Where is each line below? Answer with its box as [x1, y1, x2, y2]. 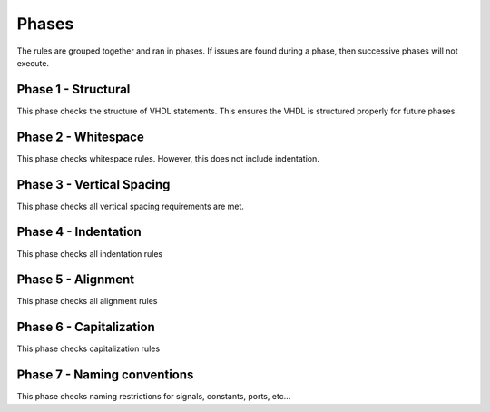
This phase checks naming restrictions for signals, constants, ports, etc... [16, 391, 291, 402]
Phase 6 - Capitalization [16, 319, 156, 335]
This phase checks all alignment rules [16, 296, 158, 307]
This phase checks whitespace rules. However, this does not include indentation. [16, 152, 319, 163]
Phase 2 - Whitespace [16, 129, 144, 144]
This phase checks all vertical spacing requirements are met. [16, 201, 245, 211]
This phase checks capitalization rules [16, 343, 161, 354]
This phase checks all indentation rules [16, 248, 163, 259]
